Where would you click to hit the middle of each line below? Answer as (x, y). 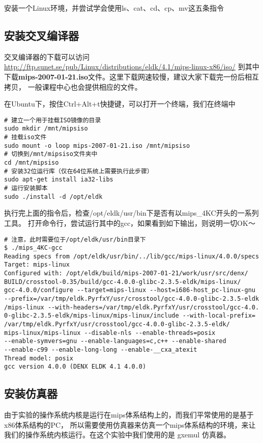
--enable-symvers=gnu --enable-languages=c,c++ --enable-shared (115, 341)
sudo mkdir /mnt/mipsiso (46, 129)
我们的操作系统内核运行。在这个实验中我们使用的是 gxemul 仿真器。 (117, 435)
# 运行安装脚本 (26, 188)
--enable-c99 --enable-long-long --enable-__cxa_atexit (101, 350)
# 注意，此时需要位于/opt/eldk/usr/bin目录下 (75, 239)
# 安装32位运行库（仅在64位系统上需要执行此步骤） (79, 171)
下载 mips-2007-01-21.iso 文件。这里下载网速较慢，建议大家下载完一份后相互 (132, 76)
